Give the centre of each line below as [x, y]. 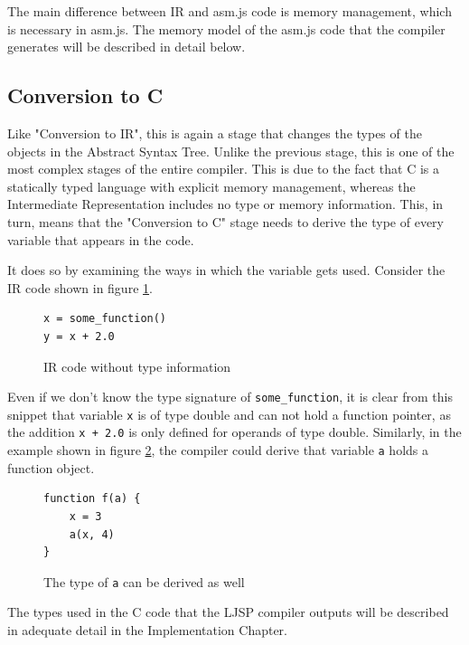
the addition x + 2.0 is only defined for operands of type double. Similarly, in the [234, 432]
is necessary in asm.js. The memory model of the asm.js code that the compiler [226, 28]
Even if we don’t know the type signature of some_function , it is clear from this [230, 397]
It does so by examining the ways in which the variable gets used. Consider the [226, 270]
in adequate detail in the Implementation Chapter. [148, 629]
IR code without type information [137, 366]
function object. [51, 467]
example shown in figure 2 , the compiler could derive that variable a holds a [218, 450]
